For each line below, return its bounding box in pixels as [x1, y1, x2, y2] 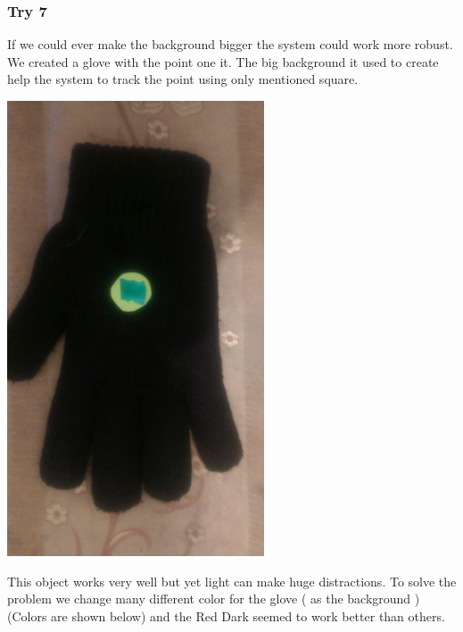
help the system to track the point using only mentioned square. [7, 70, 359, 88]
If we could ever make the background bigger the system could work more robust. [7, 35, 453, 54]
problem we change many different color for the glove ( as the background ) [7, 589, 420, 608]
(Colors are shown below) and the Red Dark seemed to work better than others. [7, 607, 445, 625]
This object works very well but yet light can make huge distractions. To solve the [7, 571, 457, 590]
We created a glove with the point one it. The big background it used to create [7, 52, 439, 71]
